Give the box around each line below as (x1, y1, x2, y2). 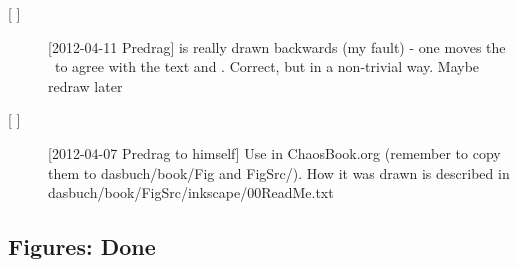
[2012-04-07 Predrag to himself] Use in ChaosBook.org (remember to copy (48, 142, 501, 163)
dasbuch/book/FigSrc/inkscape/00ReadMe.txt (48, 182, 334, 203)
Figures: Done (8, 231, 156, 262)
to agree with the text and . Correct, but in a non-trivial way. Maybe (54, 56, 480, 77)
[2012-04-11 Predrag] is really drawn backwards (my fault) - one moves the (48, 36, 506, 57)
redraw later (48, 75, 123, 96)
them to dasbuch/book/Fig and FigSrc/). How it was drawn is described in (48, 162, 510, 183)
